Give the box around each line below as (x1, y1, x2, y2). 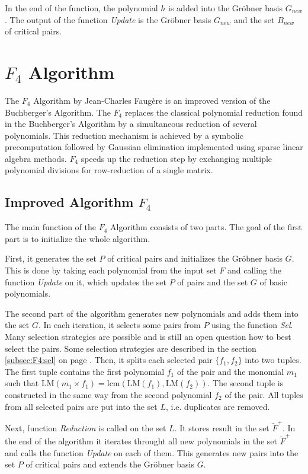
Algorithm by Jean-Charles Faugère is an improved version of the (33, 94, 271, 106)
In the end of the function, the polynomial (5, 2, 158, 14)
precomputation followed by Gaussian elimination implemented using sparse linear (5, 141, 303, 153)
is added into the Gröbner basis (168, 2, 283, 14)
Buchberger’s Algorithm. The (5, 106, 111, 118)
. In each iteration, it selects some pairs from (38, 319, 201, 331)
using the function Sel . (211, 319, 293, 331)
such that (5, 377, 39, 389)
